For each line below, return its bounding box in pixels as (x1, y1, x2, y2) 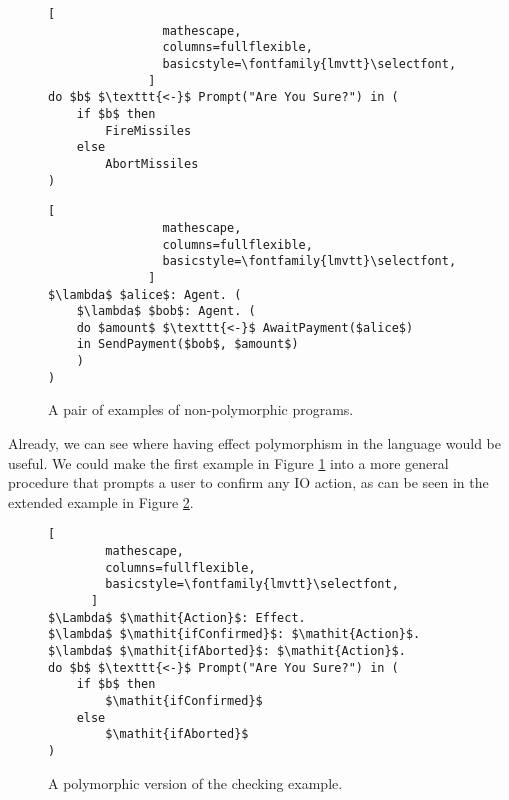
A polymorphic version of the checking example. (48, 772, 343, 793)
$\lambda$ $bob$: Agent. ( (76, 304, 256, 319)
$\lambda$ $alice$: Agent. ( (48, 287, 242, 302)
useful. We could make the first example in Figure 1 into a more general (8, 452, 449, 473)
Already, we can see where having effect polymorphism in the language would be (8, 433, 501, 454)
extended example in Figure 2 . (8, 491, 194, 512)
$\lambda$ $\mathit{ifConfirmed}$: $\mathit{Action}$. (48, 627, 421, 642)
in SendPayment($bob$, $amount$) (76, 337, 299, 352)
